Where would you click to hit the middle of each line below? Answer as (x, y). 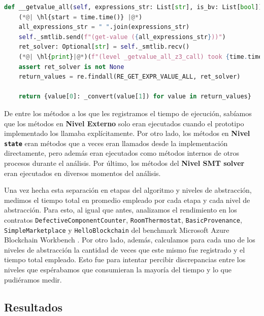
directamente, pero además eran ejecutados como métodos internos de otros (122, 153)
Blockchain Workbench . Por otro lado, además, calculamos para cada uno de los (130, 240)
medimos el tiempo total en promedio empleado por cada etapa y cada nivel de (127, 200)
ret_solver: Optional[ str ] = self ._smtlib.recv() (104, 47)
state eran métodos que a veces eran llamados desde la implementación (116, 143)
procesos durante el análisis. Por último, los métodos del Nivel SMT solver (124, 163)
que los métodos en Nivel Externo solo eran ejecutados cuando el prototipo (124, 123)
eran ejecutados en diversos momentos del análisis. (82, 173)
